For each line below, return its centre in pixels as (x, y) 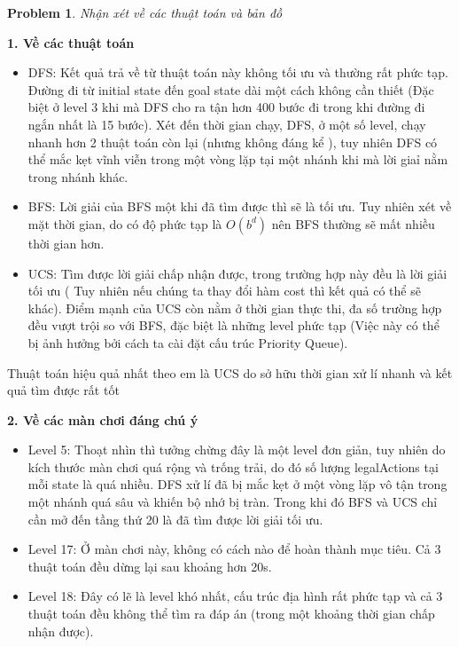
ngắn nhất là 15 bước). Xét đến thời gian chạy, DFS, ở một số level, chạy (227, 124)
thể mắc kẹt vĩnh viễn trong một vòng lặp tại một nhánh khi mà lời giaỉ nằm (238, 159)
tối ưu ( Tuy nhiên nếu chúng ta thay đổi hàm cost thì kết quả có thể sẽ (224, 291)
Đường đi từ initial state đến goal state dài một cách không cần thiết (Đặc (231, 89)
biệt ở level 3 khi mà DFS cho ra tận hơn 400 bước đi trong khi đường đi (226, 107)
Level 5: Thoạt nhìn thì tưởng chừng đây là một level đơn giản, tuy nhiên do (237, 450)
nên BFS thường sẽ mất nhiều (353, 223)
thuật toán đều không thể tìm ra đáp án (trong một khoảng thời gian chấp (231, 614)
